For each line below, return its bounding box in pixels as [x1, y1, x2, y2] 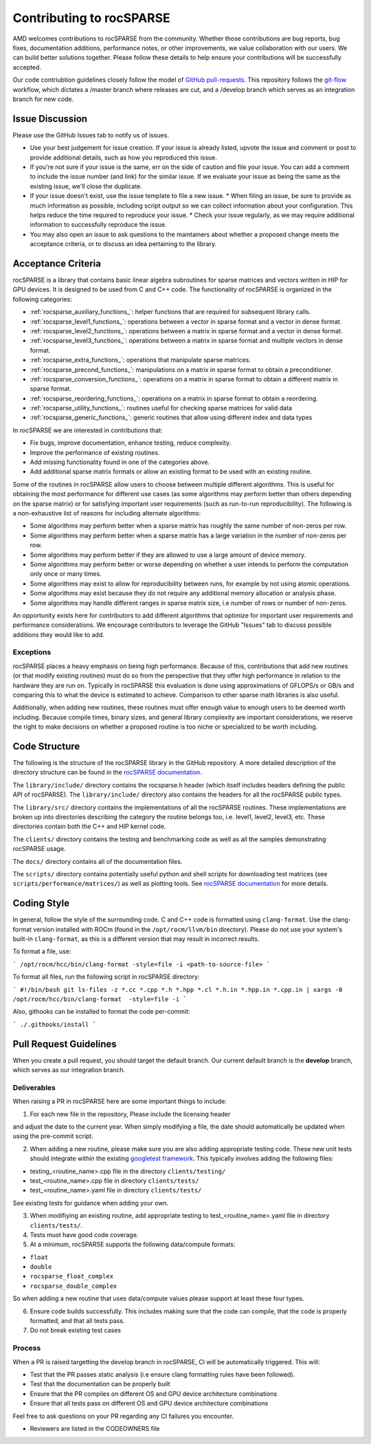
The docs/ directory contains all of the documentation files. [12, 857, 183, 865]
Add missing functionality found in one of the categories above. [30, 458, 210, 467]
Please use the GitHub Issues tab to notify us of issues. [12, 131, 170, 139]
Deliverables [12, 1082, 56, 1092]
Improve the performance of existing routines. [30, 448, 160, 456]
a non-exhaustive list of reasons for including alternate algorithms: [12, 509, 201, 517]
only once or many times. [30, 570, 102, 578]
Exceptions [12, 647, 52, 657]
